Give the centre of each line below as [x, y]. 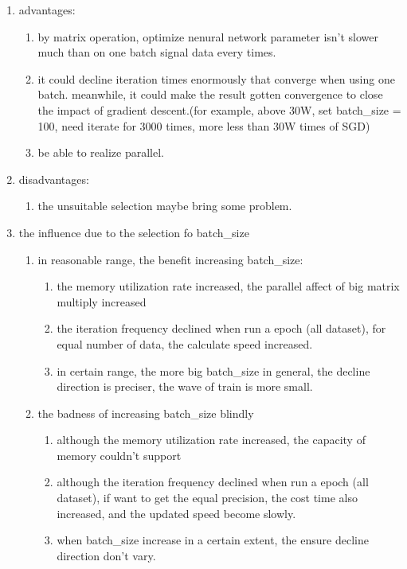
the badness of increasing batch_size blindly [146, 413]
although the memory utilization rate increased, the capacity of [211, 440]
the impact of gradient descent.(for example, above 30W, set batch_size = [219, 109]
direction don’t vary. [106, 555]
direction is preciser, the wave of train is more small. [185, 386]
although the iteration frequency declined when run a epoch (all [213, 482]
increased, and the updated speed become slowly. [176, 513]
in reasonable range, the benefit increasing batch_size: [170, 259]
